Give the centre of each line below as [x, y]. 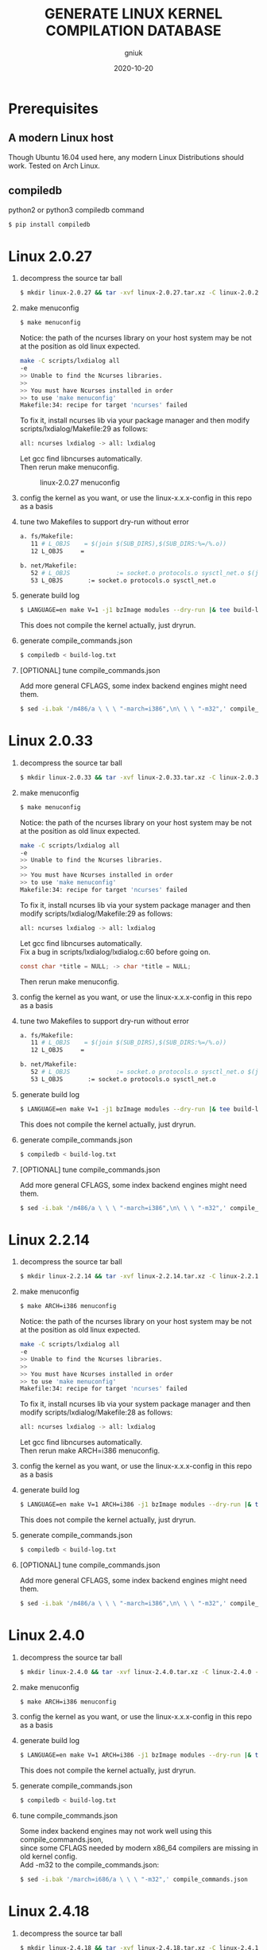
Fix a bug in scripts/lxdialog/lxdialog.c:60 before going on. [115, 952]
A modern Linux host [61, 138]
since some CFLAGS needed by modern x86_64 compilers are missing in [139, 1848]
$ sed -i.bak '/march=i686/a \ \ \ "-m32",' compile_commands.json [133, 1880]
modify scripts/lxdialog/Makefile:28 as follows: [96, 1412]
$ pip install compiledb [49, 224]
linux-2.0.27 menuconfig [80, 483]
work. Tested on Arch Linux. [54, 165]
